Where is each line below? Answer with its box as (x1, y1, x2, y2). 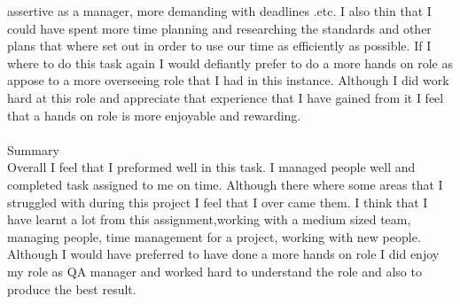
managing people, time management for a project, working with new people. (7, 227, 421, 246)
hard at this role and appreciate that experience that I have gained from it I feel (7, 88, 444, 106)
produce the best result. (7, 279, 136, 298)
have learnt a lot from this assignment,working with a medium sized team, (7, 210, 411, 229)
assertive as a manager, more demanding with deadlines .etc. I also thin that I (7, 2, 432, 19)
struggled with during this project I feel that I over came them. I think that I (7, 192, 428, 211)
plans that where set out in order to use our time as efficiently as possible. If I (7, 36, 432, 55)
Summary (7, 140, 59, 159)
